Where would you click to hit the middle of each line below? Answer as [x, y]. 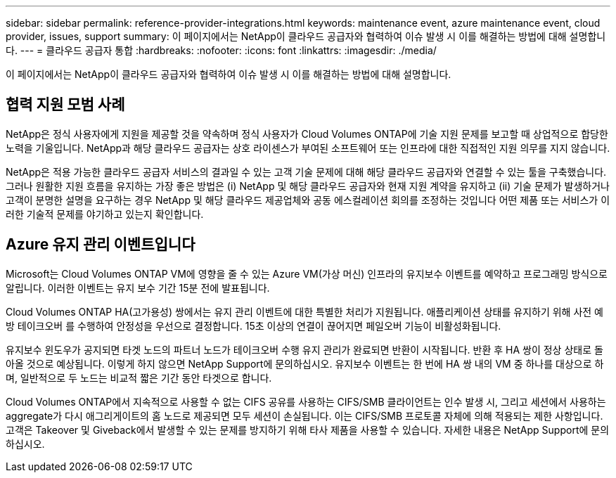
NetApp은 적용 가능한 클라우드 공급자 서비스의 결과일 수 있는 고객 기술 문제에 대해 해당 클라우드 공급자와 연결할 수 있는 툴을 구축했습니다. [306, 172]
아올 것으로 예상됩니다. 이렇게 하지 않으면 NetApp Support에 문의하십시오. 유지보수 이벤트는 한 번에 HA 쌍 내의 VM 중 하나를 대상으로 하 [305, 363]
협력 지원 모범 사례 [65, 105]
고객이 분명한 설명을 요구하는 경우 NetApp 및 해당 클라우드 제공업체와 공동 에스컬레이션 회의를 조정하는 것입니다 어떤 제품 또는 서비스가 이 [308, 200]
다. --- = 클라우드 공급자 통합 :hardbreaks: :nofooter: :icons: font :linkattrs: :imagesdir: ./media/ [221, 50]
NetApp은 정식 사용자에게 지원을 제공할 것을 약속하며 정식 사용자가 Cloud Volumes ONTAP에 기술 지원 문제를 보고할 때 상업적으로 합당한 [307, 134]
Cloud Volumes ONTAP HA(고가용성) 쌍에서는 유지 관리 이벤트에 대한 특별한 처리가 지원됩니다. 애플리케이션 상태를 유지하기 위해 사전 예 [304, 311]
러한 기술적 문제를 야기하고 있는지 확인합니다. [105, 214]
